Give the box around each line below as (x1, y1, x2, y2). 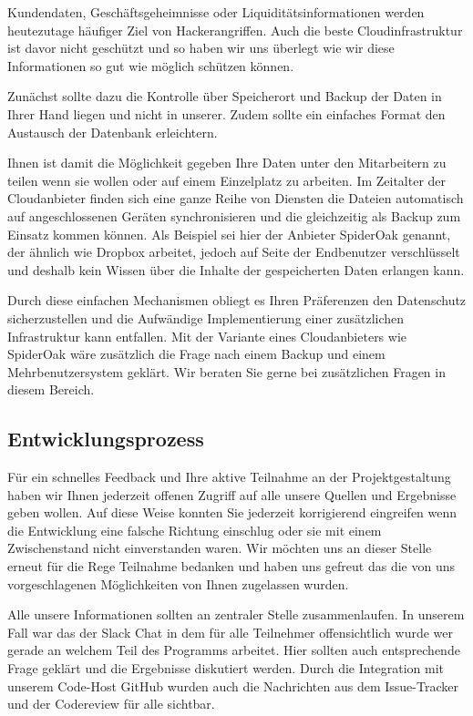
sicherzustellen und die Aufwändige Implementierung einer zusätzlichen (7, 308, 405, 327)
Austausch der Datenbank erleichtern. (7, 122, 218, 141)
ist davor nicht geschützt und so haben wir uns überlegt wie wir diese (7, 38, 395, 57)
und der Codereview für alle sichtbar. (7, 694, 215, 713)
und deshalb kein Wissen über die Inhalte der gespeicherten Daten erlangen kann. (7, 260, 465, 279)
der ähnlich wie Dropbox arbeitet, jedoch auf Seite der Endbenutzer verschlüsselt (7, 242, 460, 261)
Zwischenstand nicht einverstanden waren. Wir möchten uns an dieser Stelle (7, 538, 432, 557)
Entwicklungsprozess (7, 424, 204, 453)
